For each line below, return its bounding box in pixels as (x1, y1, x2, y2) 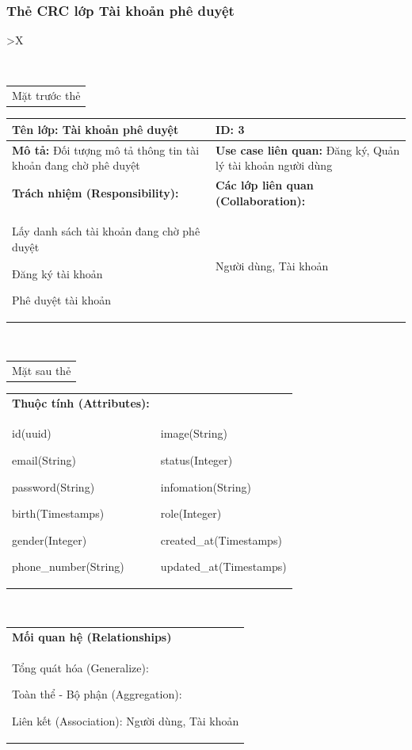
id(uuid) (12, 425, 51, 442)
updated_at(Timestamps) (160, 558, 287, 575)
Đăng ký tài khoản (12, 265, 103, 281)
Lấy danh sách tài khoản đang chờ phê (12, 223, 200, 239)
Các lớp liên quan (216, 177, 314, 193)
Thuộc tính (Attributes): (12, 394, 150, 411)
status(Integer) (160, 451, 233, 468)
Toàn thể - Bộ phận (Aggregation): (12, 686, 182, 702)
